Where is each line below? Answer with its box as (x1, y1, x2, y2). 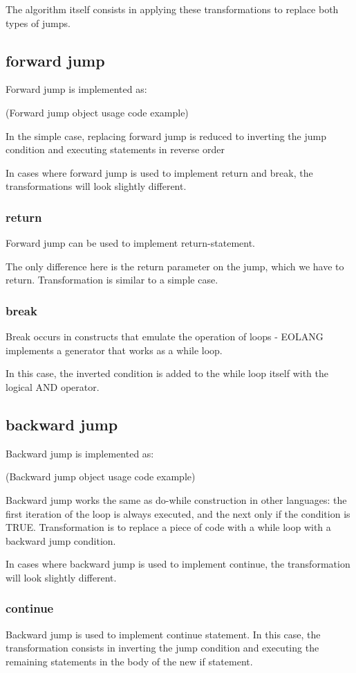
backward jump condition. (6, 533, 116, 548)
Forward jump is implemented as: (6, 82, 147, 96)
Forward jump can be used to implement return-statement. (6, 236, 256, 250)
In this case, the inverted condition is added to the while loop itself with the (6, 366, 329, 381)
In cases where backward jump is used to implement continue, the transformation (6, 557, 350, 571)
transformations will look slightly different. (6, 179, 187, 193)
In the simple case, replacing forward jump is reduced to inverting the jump (6, 128, 326, 143)
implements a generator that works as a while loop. (6, 342, 223, 357)
